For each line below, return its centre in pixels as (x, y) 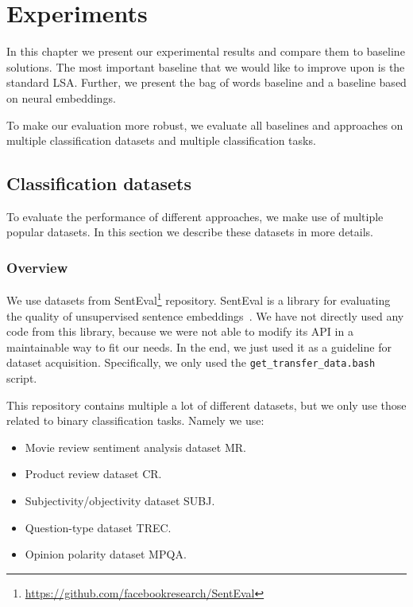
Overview (37, 267)
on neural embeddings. (61, 97)
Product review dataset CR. (93, 474)
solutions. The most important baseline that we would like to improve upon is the (206, 66)
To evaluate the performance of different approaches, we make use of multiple (195, 216)
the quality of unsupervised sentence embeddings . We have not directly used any (205, 315)
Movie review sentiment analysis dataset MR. (135, 447)
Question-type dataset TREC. (98, 527)
